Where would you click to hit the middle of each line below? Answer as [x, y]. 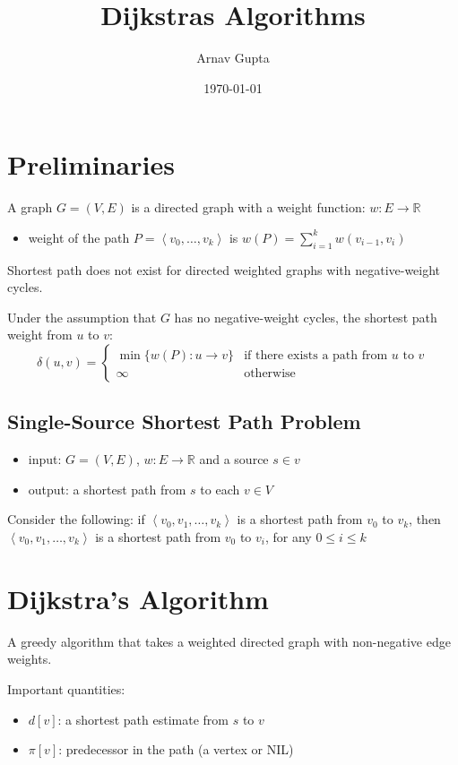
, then [425, 519]
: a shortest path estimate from [143, 719]
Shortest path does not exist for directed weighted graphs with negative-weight [224, 269]
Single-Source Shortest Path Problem [184, 421]
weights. [30, 659]
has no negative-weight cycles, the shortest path [306, 317]
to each [220, 489]
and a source [234, 459]
